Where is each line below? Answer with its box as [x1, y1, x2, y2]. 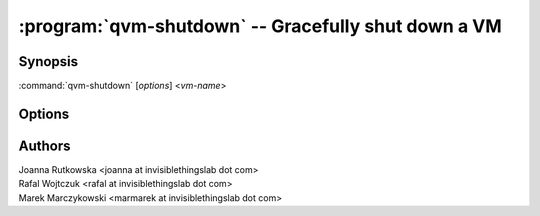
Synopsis [18, 53, 79, 70]
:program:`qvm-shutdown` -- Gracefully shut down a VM [18, 15, 502, 37]
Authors [18, 137, 71, 154]
